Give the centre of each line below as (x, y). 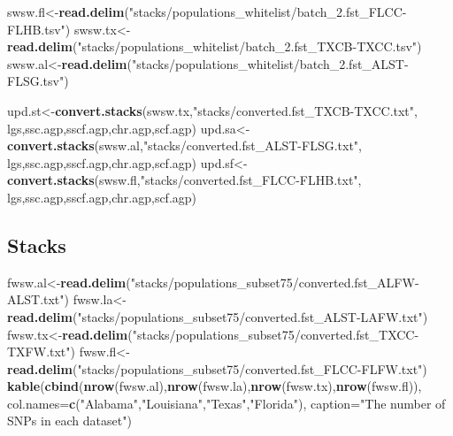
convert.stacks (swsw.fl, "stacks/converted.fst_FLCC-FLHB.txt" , (184, 180)
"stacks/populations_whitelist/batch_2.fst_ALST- (270, 63)
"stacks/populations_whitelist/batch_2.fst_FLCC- (268, 11)
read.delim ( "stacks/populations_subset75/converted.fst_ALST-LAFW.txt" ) (218, 316)
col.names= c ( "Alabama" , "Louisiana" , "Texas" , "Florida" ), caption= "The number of (226, 403)
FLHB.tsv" (36, 29)
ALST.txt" (36, 299)
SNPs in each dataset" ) (69, 421)
